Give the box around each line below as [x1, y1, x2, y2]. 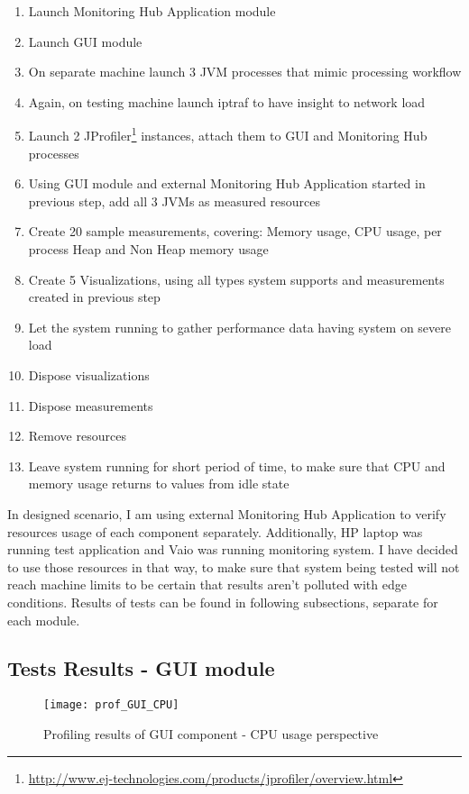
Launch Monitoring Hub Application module [28, 2, 276, 20]
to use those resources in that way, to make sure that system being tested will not [7, 557, 460, 576]
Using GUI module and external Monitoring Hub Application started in [28, 174, 426, 193]
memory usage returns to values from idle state [28, 474, 290, 493]
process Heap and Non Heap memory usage [28, 240, 269, 258]
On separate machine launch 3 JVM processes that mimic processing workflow [28, 62, 462, 81]
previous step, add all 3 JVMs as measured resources [28, 191, 321, 210]
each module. [7, 610, 80, 629]
